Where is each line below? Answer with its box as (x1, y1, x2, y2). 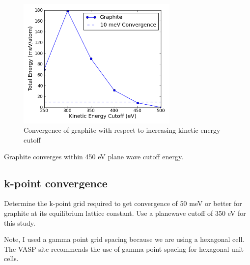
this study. (4, 217, 35, 228)
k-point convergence (4, 175, 108, 190)
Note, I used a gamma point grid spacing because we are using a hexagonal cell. (4, 234, 245, 244)
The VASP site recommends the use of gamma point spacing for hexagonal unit (4, 243, 244, 254)
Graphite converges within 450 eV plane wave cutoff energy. (4, 151, 184, 161)
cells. (4, 253, 19, 264)
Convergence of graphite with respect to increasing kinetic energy (24, 125, 221, 135)
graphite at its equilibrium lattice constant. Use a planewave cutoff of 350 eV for (4, 208, 246, 218)
